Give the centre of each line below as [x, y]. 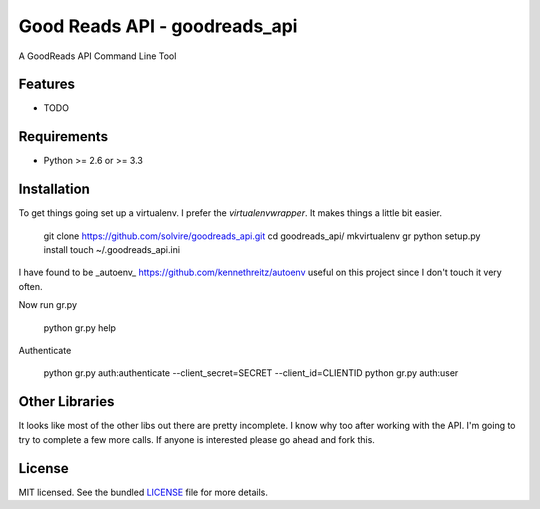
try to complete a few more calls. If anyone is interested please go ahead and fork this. [196, 439]
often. [31, 286]
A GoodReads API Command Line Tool [97, 56]
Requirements [63, 136]
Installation [54, 189]
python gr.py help [80, 327]
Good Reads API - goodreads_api [158, 26]
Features [46, 84]
